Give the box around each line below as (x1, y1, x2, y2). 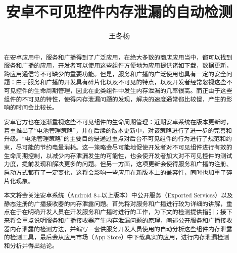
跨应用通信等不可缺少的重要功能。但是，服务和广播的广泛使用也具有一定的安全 (4, 69, 226, 78)
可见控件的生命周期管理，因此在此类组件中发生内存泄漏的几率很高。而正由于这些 (4, 86, 232, 95)
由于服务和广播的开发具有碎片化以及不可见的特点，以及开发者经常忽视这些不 (16, 78, 232, 86)
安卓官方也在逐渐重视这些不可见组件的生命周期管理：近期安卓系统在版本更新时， (4, 118, 232, 126)
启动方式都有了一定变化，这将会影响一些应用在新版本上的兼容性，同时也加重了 (4, 168, 226, 176)
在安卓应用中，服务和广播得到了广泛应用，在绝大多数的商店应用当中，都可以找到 (4, 53, 232, 61)
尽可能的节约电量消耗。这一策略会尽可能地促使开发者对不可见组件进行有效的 (16, 142, 232, 151)
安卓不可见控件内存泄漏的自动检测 (6, 1, 232, 22)
